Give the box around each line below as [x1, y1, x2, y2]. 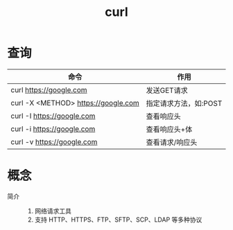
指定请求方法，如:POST [146, 98, 223, 108]
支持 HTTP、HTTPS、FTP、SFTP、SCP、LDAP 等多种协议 [34, 215, 202, 224]
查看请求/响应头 [146, 137, 198, 147]
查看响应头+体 [146, 124, 193, 134]
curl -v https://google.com [10, 136, 98, 146]
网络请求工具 [34, 206, 71, 215]
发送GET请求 [146, 85, 189, 95]
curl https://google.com [10, 85, 88, 94]
